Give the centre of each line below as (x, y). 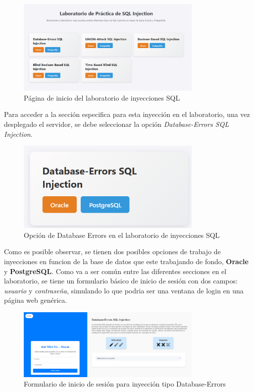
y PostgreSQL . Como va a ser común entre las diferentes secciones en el (115, 271)
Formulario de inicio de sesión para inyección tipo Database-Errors (125, 384)
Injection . (18, 134)
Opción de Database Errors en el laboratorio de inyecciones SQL (122, 235)
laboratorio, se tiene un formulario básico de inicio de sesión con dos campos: (121, 281)
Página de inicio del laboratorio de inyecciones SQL (102, 97)
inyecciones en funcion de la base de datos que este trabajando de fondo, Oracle (126, 261)
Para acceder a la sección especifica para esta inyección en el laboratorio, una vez (127, 114)
